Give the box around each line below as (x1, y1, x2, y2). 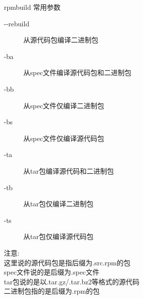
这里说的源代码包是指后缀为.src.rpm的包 (4, 257, 130, 267)
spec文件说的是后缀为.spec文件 (4, 267, 100, 277)
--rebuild (4, 18, 30, 28)
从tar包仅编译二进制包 (23, 199, 93, 209)
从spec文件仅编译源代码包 (23, 133, 105, 143)
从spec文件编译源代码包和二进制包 (23, 67, 132, 78)
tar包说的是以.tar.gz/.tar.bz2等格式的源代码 (4, 276, 140, 286)
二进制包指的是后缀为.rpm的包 (4, 286, 100, 296)
